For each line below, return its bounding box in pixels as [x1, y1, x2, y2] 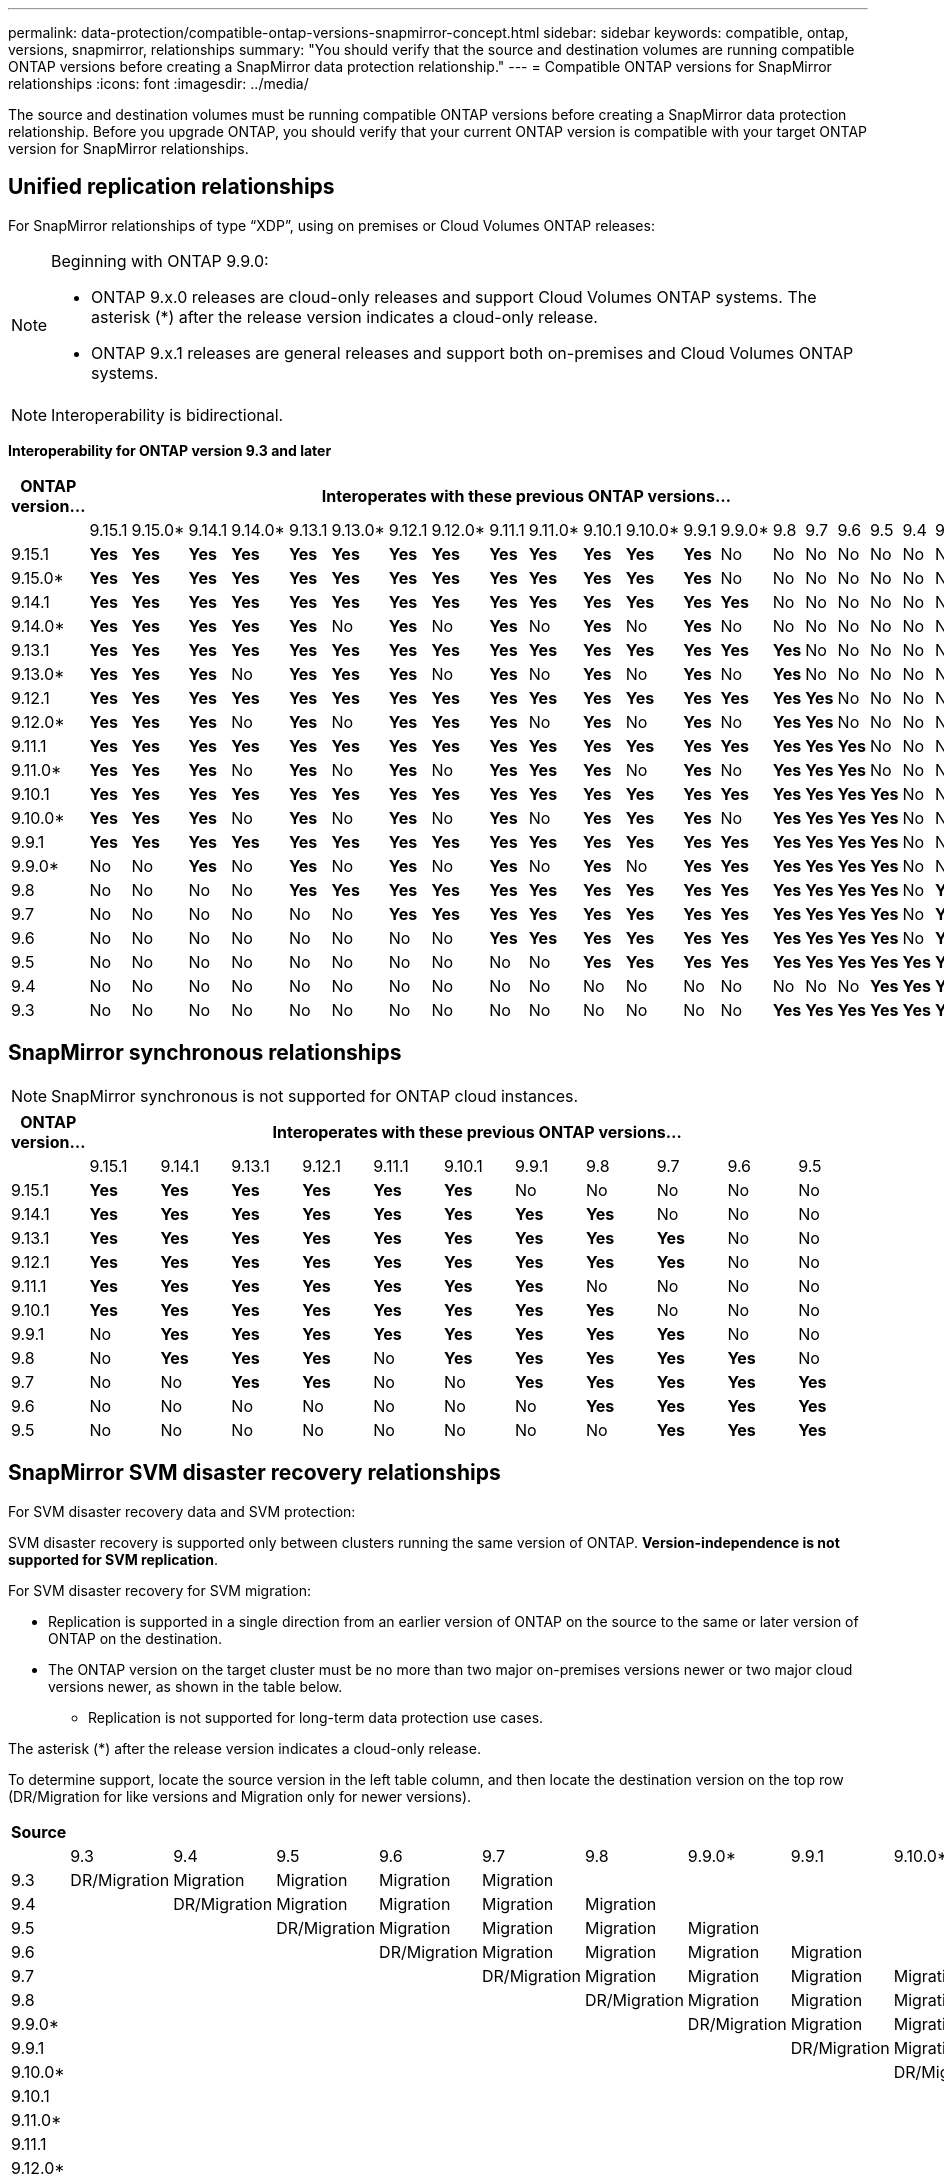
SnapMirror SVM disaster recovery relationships [8, 1460, 501, 1486]
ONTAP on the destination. [48, 1629, 223, 1647]
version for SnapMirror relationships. [8, 140, 249, 157]
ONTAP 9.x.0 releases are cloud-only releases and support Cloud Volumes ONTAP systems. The [91, 286, 817, 307]
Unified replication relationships [8, 174, 335, 200]
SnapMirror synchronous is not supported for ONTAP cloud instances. [51, 1085, 579, 1106]
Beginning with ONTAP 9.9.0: [51, 250, 269, 271]
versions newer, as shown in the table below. [48, 1677, 343, 1695]
